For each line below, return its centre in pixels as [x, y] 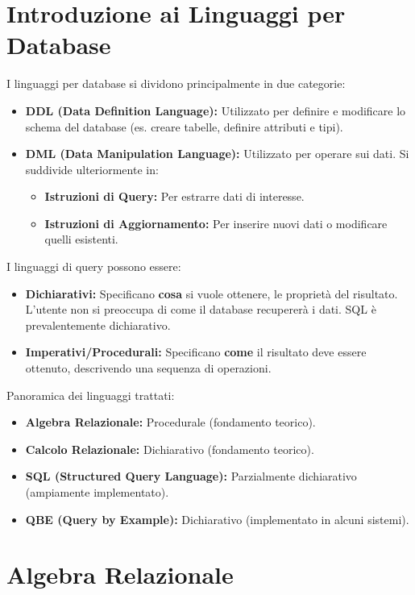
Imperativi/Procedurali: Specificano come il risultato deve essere [196, 352]
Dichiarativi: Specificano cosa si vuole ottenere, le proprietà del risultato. [212, 293]
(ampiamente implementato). [97, 492]
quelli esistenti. [81, 239]
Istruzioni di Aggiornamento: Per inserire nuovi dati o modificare [216, 223]
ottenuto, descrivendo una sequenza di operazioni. [148, 368]
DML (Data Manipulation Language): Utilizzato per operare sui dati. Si [217, 154]
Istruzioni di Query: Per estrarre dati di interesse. [174, 196]
